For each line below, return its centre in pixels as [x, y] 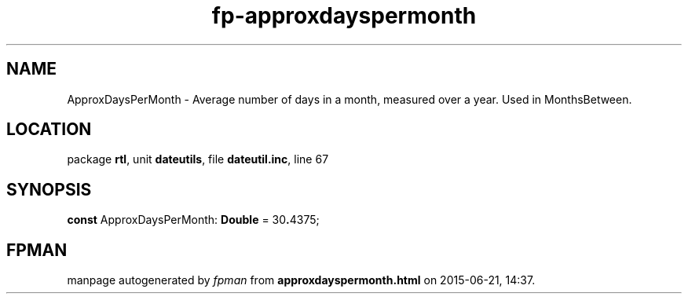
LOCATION [49, 130]
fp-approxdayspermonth [344, 16]
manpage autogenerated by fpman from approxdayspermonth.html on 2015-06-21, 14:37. [301, 280]
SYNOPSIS [49, 189]
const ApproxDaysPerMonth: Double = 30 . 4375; [193, 220]
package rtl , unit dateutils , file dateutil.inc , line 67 [198, 159]
